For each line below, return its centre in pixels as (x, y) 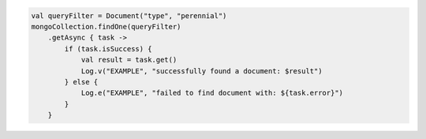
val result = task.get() (129, 60)
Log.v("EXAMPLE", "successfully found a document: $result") (202, 71)
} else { (81, 82)
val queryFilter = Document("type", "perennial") (129, 15)
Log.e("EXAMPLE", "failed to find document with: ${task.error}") (212, 93)
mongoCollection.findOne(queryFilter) (106, 26)
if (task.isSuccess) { (108, 49)
